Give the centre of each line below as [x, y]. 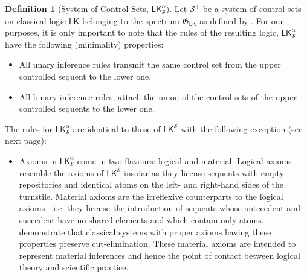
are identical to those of [117, 128]
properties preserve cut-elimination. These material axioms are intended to [157, 244]
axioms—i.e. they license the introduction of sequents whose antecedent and [160, 208]
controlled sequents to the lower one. [87, 108]
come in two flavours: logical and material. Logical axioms [184, 160]
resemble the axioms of [61, 172]
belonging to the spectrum [131, 20]
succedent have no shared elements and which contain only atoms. [141, 219]
